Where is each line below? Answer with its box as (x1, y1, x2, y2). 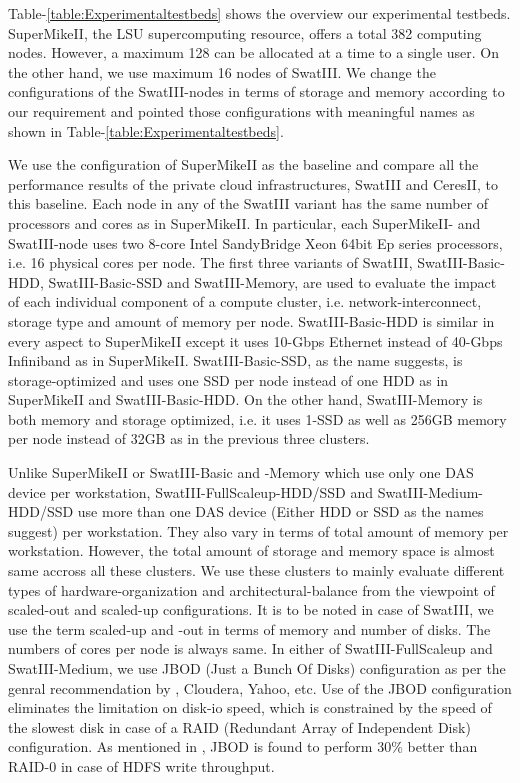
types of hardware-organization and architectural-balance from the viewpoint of (8, 579, 495, 600)
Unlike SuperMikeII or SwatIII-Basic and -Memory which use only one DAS (8, 462, 474, 483)
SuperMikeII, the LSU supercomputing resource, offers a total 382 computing (8, 22, 482, 43)
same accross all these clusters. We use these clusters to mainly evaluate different (8, 560, 505, 581)
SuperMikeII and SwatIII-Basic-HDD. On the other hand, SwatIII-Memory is (8, 389, 483, 410)
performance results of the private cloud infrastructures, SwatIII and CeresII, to (8, 173, 498, 194)
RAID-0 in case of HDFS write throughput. (8, 755, 275, 776)
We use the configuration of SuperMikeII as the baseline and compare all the (8, 154, 479, 175)
